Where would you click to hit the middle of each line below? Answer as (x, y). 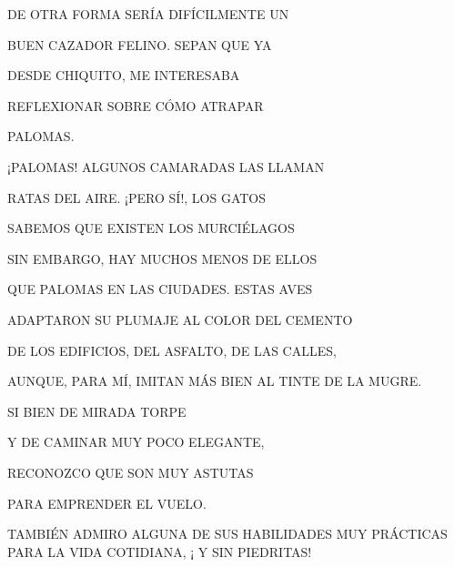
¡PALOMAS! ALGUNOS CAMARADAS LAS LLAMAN (166, 166)
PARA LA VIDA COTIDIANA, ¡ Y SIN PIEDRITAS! (160, 551)
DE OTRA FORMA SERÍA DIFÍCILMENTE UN (148, 14)
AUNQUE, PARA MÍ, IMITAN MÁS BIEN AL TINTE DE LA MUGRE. (215, 381)
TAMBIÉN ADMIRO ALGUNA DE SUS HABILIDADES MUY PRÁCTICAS (227, 534)
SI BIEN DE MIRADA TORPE (97, 411)
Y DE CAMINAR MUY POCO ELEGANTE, (136, 442)
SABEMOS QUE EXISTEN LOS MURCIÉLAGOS (151, 228)
